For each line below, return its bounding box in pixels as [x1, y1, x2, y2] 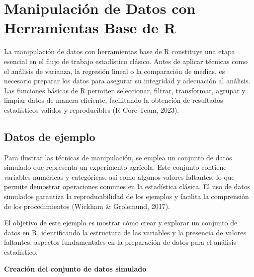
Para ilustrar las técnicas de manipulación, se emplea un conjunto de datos [4, 152, 232, 162]
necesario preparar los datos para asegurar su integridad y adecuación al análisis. [4, 75, 251, 86]
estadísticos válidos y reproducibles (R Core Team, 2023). [4, 104, 179, 115]
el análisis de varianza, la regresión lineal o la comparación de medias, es [4, 66, 225, 76]
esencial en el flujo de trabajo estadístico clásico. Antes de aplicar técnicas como [4, 56, 248, 66]
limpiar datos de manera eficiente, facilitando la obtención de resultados [4, 95, 223, 105]
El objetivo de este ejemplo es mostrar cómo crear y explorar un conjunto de [4, 217, 238, 228]
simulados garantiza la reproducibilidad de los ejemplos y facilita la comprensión [4, 191, 249, 202]
